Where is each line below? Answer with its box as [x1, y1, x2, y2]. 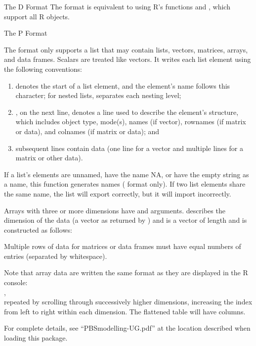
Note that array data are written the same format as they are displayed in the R [4, 267, 248, 278]
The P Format [4, 28, 47, 38]
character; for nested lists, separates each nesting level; [15, 90, 181, 100]
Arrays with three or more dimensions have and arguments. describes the [4, 205, 225, 215]
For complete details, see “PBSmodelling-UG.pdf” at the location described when [4, 323, 251, 333]
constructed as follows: [4, 224, 72, 235]
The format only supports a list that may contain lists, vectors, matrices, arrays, [4, 44, 248, 54]
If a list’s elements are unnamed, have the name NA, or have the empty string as [4, 169, 249, 179]
